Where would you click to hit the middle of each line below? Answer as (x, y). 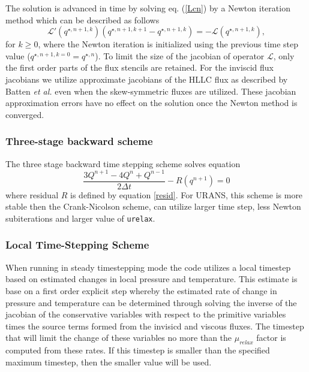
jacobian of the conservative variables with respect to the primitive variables (146, 314)
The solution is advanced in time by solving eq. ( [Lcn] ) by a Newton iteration (148, 8)
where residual (32, 194)
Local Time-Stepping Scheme (77, 245)
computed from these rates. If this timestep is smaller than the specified (138, 350)
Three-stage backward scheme (79, 141)
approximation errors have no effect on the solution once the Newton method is (151, 103)
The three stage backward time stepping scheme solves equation (123, 163)
